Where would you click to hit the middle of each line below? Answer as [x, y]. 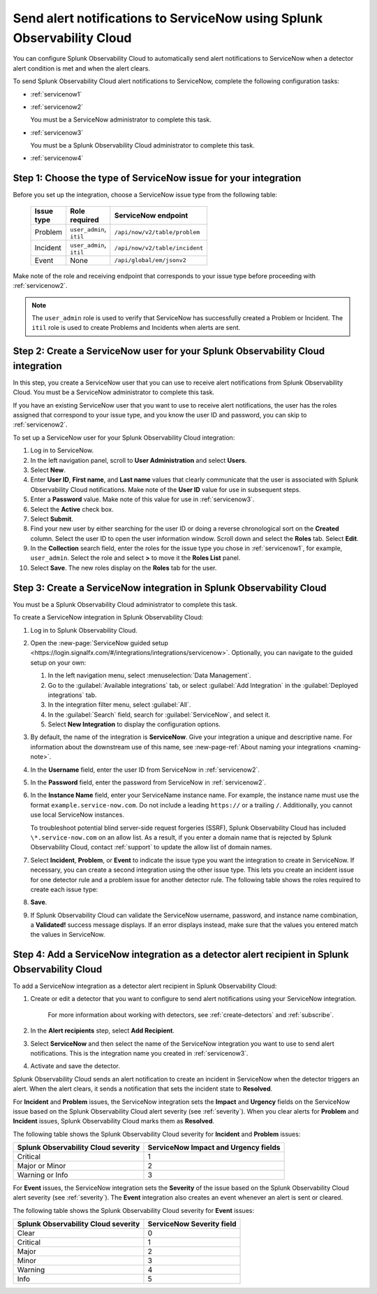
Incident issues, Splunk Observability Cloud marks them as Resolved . [114, 1121]
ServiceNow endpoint [151, 215]
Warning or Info [43, 1175]
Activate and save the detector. [75, 1066]
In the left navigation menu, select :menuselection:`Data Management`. [149, 675]
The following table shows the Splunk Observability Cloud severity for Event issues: [134, 1210]
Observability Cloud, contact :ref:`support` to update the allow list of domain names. [151, 847]
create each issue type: [64, 889]
